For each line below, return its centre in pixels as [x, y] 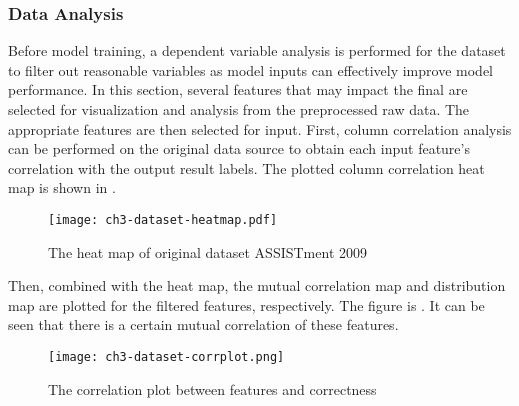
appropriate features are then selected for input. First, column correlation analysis [260, 128]
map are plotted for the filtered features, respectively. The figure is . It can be [246, 304]
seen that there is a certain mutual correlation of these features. [203, 324]
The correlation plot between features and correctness [212, 388]
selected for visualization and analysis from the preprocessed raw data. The [239, 109]
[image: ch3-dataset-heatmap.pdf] [163, 219]
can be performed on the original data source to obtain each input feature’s [239, 148]
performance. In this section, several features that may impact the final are [238, 89]
